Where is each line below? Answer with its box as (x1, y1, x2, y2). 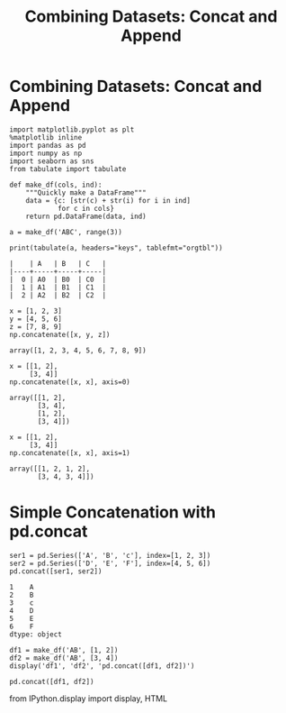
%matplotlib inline (9, 133, 83, 142)
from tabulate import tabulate (9, 164, 127, 173)
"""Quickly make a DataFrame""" (25, 187, 147, 197)
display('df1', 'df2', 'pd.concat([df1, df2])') (9, 661, 195, 671)
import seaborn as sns (9, 156, 94, 166)
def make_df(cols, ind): (9, 180, 103, 189)
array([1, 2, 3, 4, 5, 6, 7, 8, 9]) (9, 345, 147, 355)
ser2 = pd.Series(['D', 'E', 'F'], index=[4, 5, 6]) (9, 559, 211, 568)
